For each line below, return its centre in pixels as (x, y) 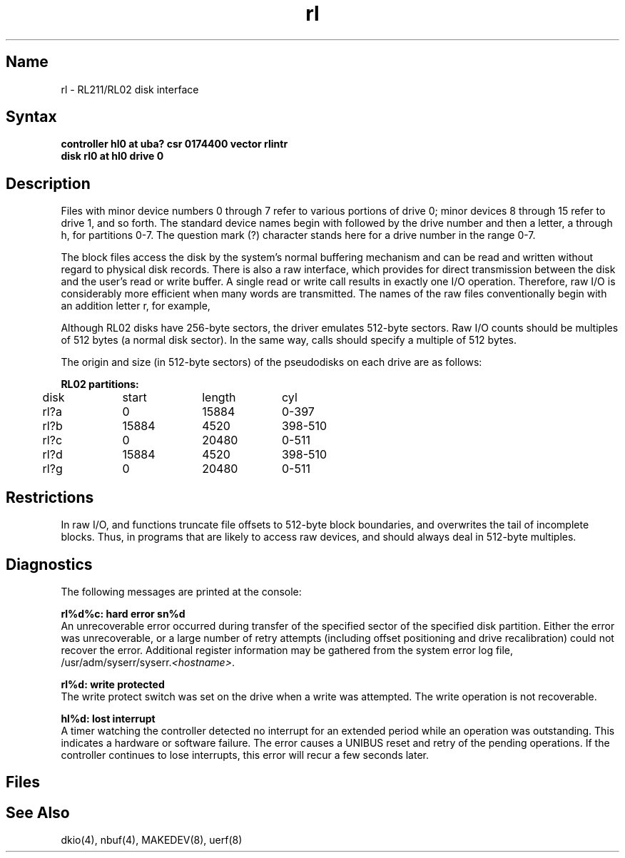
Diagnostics (49, 564)
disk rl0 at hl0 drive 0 (112, 156)
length (219, 398)
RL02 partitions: (100, 384)
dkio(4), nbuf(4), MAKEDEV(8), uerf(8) (152, 840)
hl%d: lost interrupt (108, 718)
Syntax (31, 117)
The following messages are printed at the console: (181, 591)
